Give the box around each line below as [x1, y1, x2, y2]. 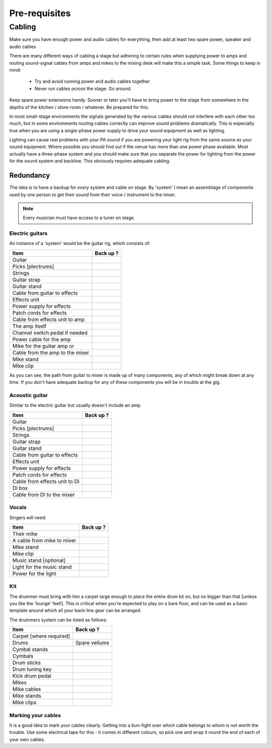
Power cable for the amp [12, 336, 71, 343]
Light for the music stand [12, 563, 72, 570]
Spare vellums [76, 639, 109, 646]
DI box [12, 484, 28, 491]
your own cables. [9, 736, 45, 742]
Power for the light [12, 570, 56, 577]
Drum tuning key [12, 666, 52, 673]
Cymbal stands [12, 646, 48, 653]
